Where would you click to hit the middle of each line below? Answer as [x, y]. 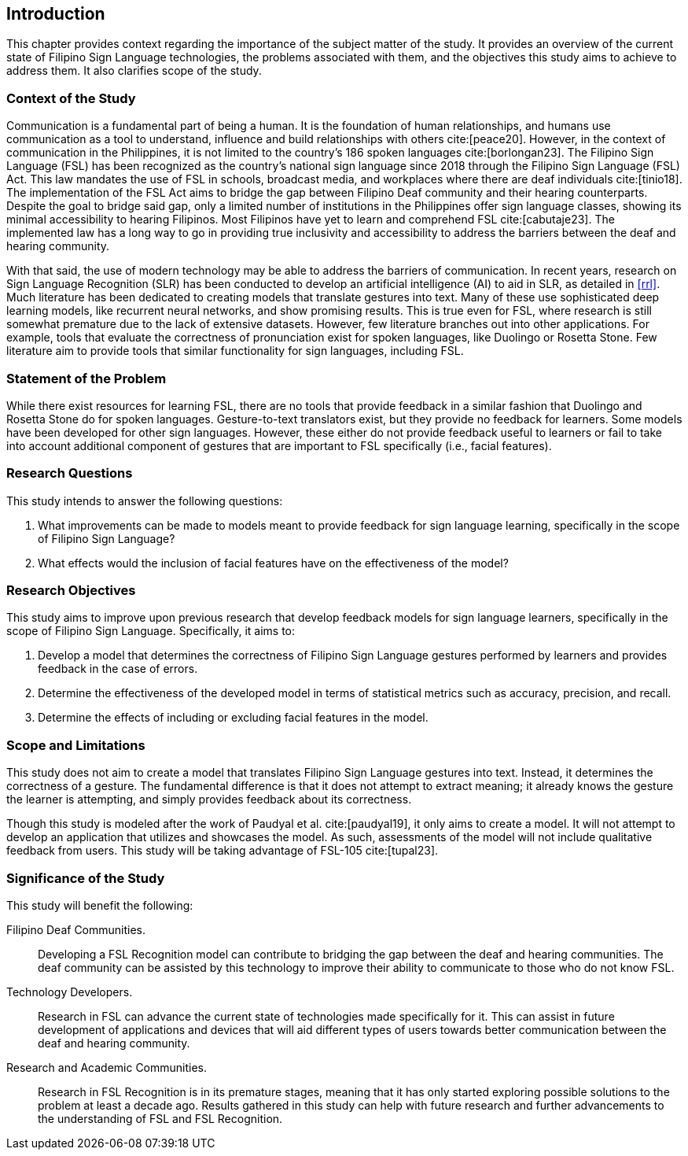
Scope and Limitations [76, 745]
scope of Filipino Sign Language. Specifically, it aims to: [151, 631]
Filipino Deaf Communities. [76, 929]
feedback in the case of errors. [118, 669]
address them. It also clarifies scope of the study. [134, 71]
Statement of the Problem [86, 378]
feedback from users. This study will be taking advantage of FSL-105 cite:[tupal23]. [223, 851]
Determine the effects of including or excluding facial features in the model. [233, 718]
